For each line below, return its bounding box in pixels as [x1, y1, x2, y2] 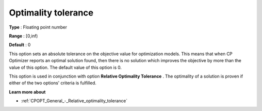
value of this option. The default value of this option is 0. [9, 64, 122, 70]
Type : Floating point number [9, 24, 67, 30]
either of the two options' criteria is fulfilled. [9, 80, 97, 86]
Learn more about [9, 89, 46, 95]
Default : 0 [9, 42, 31, 48]
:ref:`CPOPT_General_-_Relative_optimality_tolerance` [21, 98, 128, 104]
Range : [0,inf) [9, 33, 38, 39]
